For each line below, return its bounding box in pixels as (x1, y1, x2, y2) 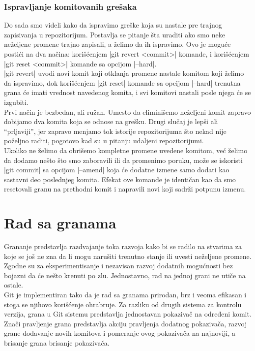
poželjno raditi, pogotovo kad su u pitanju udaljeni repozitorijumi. (4, 135, 204, 146)
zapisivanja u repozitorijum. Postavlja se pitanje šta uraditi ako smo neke (4, 29, 225, 39)
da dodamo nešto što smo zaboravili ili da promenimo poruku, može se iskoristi (4, 155, 243, 165)
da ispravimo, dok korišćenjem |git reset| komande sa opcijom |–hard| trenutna (4, 77, 241, 88)
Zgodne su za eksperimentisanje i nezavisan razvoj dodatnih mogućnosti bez (4, 260, 233, 271)
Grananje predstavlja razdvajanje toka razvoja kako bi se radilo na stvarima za (4, 241, 242, 252)
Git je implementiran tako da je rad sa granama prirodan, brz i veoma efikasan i (4, 289, 247, 299)
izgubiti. (4, 96, 28, 107)
